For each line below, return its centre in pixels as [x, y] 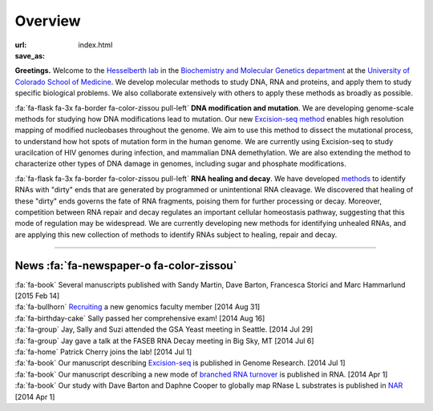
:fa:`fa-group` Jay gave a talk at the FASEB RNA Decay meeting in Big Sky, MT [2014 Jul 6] [164, 340]
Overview [48, 21]
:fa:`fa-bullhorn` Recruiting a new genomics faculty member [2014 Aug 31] [138, 307]
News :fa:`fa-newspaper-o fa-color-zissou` [126, 266]
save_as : [30, 55]
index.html [95, 45]
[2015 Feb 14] [37, 296]
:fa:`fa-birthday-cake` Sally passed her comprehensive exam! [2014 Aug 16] [140, 318]
